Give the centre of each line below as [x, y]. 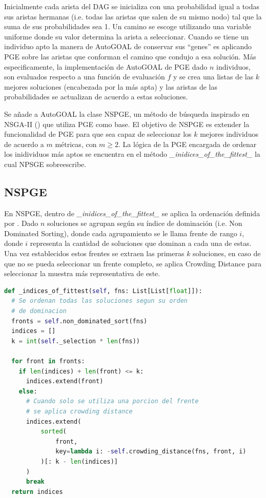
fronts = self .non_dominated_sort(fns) [79, 321]
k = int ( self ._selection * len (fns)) [76, 341]
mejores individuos [229, 134]
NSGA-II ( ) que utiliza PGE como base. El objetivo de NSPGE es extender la [127, 124]
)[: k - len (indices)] [79, 461]
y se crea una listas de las [213, 77]
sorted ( [54, 432]
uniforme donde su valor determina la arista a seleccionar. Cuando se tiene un [127, 36]
